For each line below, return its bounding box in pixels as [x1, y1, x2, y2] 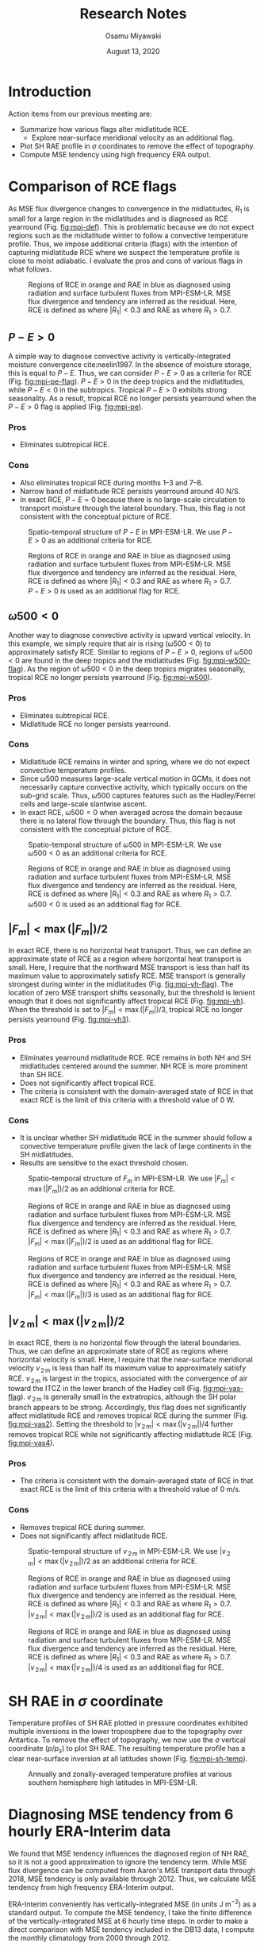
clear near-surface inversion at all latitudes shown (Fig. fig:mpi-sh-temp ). [8, 1754, 248, 1764]
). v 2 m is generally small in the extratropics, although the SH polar [21, 1392, 236, 1404]
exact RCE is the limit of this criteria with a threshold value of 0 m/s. [19, 1485, 241, 1494]
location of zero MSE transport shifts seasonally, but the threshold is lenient [8, 987, 255, 997]
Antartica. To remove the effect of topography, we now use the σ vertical [8, 1735, 246, 1744]
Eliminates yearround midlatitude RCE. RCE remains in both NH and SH [19, 1053, 251, 1062]
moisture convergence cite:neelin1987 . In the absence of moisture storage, [8, 360, 252, 369]
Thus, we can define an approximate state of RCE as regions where [8, 1346, 228, 1355]
